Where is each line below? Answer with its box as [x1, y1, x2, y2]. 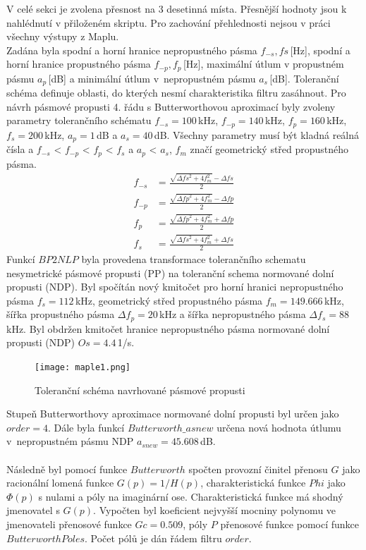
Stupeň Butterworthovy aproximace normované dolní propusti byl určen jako [6, 406, 339, 421]
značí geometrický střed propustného [190, 142, 349, 157]
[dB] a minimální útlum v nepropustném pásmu [48, 71, 256, 85]
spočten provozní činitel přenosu [188, 461, 328, 476]
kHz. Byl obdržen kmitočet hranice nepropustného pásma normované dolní [6, 321, 330, 336]
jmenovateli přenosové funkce [6, 516, 132, 531]
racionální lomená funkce [6, 475, 114, 490]
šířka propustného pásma [6, 307, 115, 322]
